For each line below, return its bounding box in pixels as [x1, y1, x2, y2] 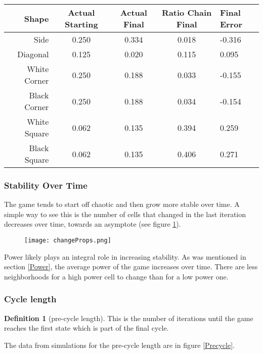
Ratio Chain [162, 7, 212, 18]
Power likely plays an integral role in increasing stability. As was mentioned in [4, 251, 246, 262]
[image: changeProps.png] [24, 237, 111, 244]
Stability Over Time [4, 179, 87, 191]
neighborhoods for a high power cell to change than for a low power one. [4, 271, 229, 281]
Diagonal [17, 48, 49, 60]
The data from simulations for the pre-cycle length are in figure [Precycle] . [4, 339, 235, 350]
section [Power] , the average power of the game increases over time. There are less [4, 261, 258, 272]
